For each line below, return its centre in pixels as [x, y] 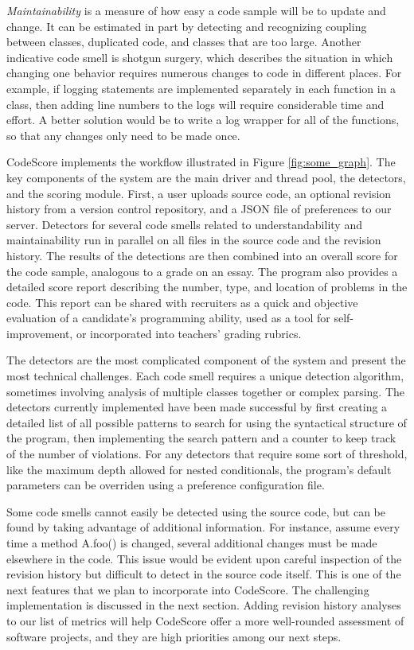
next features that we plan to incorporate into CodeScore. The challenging [188, 589]
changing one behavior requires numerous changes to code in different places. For [204, 73]
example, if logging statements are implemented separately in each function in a [201, 88]
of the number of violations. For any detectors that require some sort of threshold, [207, 454]
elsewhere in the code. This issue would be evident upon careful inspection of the [204, 558]
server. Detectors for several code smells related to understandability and [184, 224]
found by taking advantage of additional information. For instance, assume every [203, 527]
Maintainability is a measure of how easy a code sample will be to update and [196, 10]
